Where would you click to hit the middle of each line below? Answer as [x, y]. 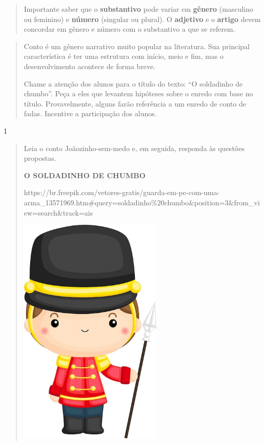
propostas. [40, 158]
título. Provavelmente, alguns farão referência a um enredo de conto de [135, 103]
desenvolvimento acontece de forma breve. [90, 66]
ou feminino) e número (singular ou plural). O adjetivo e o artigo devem [142, 19]
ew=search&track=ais [58, 212]
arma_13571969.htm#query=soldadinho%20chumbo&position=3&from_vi [142, 202]
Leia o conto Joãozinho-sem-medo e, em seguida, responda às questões [134, 148]
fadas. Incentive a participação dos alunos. [90, 113]
